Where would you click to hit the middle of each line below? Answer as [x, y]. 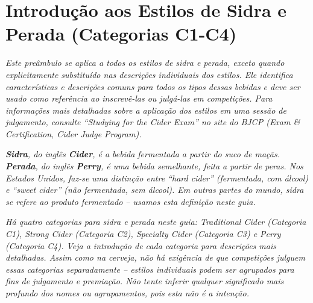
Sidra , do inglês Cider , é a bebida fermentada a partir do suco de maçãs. [143, 154]
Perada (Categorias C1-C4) [121, 34]
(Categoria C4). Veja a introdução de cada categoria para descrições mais [141, 245]
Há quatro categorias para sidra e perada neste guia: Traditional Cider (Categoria [156, 222]
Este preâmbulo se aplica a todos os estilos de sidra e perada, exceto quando [145, 63]
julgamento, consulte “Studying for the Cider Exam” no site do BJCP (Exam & [153, 122]
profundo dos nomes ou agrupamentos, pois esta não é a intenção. [127, 293]
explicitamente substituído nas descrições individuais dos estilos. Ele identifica [149, 74]
